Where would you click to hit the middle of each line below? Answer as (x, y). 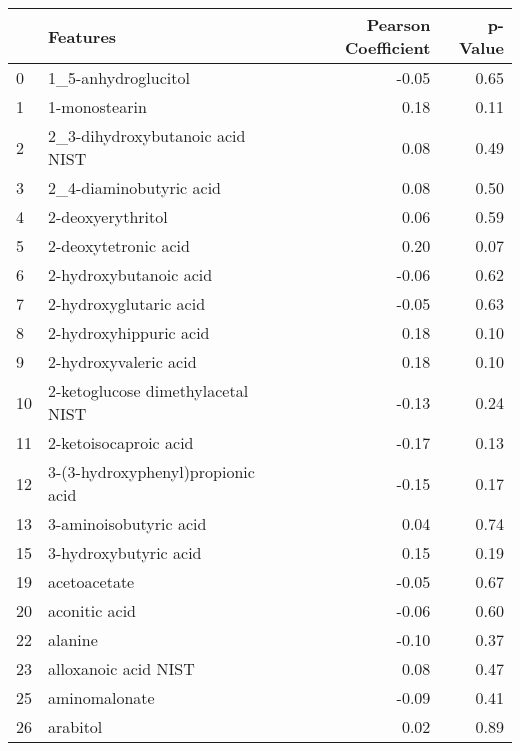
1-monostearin (97, 106)
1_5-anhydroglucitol (119, 77)
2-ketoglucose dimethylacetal (148, 390)
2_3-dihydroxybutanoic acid (147, 135)
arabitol (75, 726)
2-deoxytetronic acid (119, 245)
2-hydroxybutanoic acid (130, 274)
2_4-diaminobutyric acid (134, 187)
